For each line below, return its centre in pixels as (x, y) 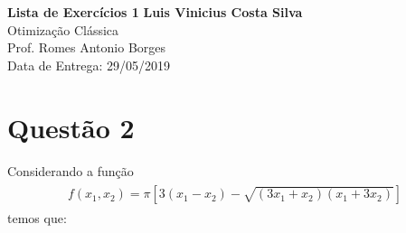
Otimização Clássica (63, 29)
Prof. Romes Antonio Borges (87, 47)
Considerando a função (71, 170)
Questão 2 (71, 127)
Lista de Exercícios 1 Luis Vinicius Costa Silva (155, 12)
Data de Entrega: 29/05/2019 (89, 65)
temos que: (37, 218)
